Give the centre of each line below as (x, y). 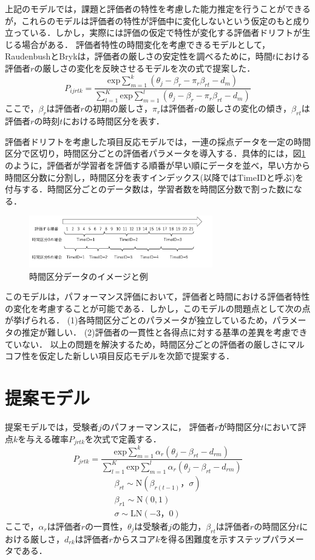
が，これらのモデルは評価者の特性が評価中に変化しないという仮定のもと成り (157, 20)
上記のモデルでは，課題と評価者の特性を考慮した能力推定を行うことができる (158, 8)
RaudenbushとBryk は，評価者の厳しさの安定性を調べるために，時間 (139, 56)
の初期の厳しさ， (118, 108)
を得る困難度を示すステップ (215, 538)
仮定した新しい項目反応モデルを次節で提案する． (136, 356)
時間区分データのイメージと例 (89, 276)
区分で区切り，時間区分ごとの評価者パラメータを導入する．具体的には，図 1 (155, 153)
